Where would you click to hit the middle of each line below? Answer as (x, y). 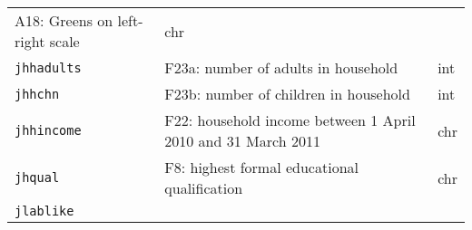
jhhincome (48, 130)
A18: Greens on (64, 20)
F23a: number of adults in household (281, 67)
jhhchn (37, 94)
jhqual (37, 177)
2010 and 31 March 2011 (242, 141)
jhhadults (48, 67)
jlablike (44, 211)
